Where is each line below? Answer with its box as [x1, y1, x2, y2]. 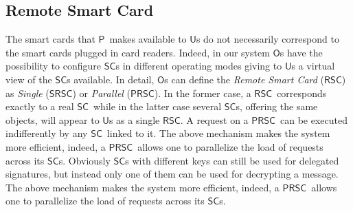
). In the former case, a [154, 85, 251, 100]
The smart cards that [5, 32, 95, 46]
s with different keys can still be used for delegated [125, 153, 339, 167]
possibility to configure [5, 59, 102, 73]
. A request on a [180, 112, 249, 127]
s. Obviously [58, 153, 111, 167]
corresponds [277, 85, 327, 100]
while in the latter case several [93, 99, 222, 114]
